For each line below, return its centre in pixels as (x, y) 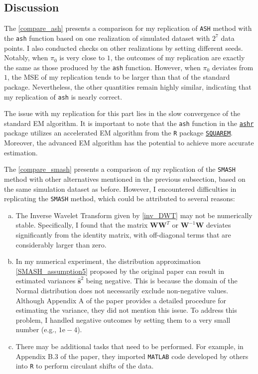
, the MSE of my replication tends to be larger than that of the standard (119, 77)
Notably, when (26, 58)
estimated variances (46, 281)
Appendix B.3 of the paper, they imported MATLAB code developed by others (132, 356)
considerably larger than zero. (61, 244)
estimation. (21, 152)
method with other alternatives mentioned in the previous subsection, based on (125, 179)
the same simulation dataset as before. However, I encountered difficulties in (120, 188)
